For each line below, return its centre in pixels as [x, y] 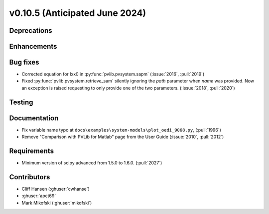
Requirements [32, 151]
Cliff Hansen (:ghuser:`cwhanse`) [56, 189]
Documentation [34, 118]
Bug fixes [24, 62]
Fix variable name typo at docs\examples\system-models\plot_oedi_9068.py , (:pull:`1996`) [122, 130]
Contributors [30, 177]
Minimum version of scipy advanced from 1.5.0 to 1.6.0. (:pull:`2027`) [92, 163]
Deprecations [31, 31]
